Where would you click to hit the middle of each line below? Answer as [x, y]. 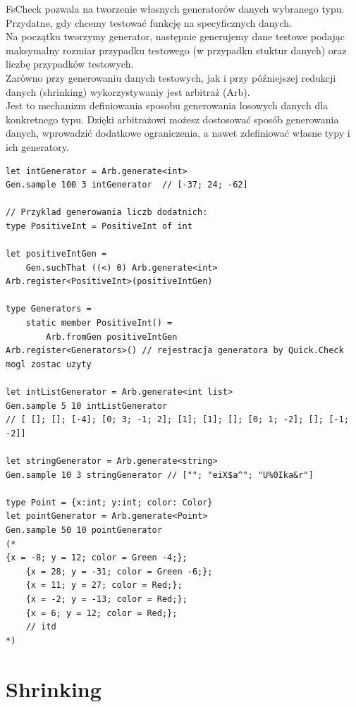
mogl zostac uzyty [49, 364]
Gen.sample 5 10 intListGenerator [87, 406]
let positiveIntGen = [56, 254]
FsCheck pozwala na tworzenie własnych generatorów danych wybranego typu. [175, 8]
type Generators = [49, 309]
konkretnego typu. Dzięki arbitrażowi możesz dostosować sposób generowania [172, 119]
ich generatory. [37, 146]
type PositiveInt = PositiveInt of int [99, 226]
